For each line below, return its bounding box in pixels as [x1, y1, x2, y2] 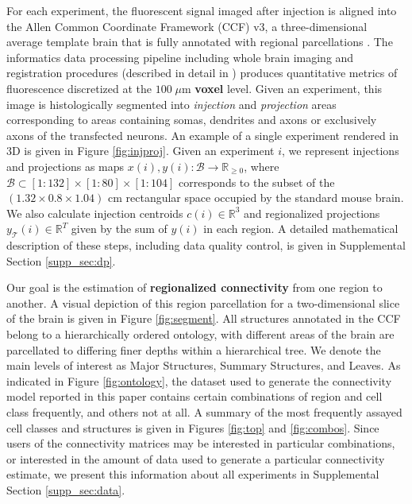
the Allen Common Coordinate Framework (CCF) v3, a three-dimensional [6, 17, 368, 34]
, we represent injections [282, 142, 399, 159]
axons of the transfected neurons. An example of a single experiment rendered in [6, 126, 399, 143]
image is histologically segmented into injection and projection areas [6, 95, 337, 112]
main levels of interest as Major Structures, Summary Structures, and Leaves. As [6, 357, 401, 374]
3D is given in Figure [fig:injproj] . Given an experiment [6, 142, 275, 159]
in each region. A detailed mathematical [203, 220, 399, 237]
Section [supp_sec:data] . [6, 482, 125, 498]
